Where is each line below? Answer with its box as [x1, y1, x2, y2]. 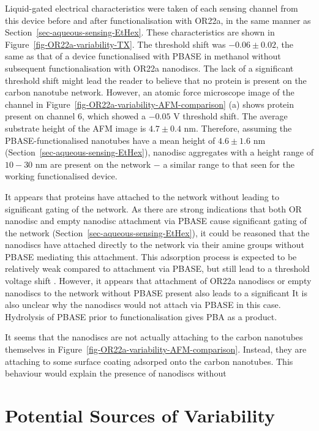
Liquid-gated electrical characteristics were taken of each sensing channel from [5, 2, 298, 14]
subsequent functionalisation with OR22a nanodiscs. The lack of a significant [5, 61, 294, 74]
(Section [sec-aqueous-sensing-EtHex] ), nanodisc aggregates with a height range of [5, 146, 313, 159]
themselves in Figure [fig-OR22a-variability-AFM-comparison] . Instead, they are [5, 343, 307, 356]
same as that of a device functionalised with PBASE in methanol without [5, 50, 281, 62]
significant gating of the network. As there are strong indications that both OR [5, 202, 302, 215]
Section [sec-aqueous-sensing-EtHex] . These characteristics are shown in [5, 26, 275, 39]
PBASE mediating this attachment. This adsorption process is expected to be [5, 250, 297, 263]
